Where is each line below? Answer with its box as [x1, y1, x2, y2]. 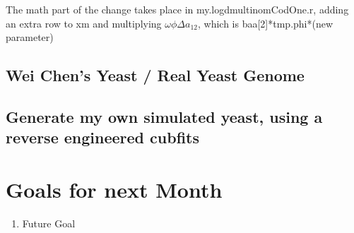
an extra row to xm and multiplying [6, 16, 162, 30]
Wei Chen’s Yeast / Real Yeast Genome [6, 64, 305, 86]
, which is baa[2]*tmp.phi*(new [198, 16, 334, 30]
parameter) [6, 30, 54, 44]
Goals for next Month [6, 174, 223, 203]
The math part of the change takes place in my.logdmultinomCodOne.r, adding [6, 2, 349, 16]
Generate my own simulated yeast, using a [6, 105, 323, 127]
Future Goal [22, 215, 76, 230]
